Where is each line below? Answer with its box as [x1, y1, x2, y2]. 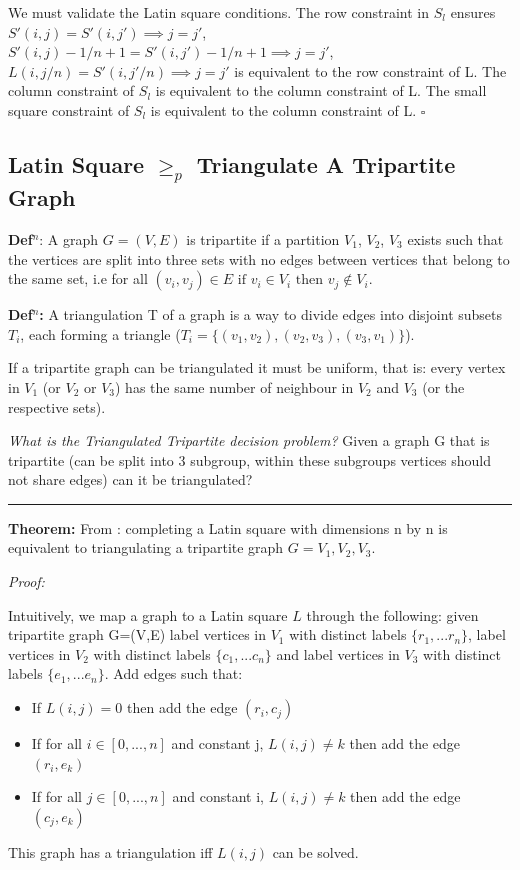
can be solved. [272, 841, 359, 862]
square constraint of [8, 99, 130, 120]
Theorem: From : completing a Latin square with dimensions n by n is [8, 517, 448, 538]
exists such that [407, 228, 504, 249]
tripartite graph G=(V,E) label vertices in [8, 624, 267, 645]
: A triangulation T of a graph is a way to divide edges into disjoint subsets [39, 304, 503, 325]
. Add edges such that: [104, 663, 243, 684]
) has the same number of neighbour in [115, 376, 354, 397]
